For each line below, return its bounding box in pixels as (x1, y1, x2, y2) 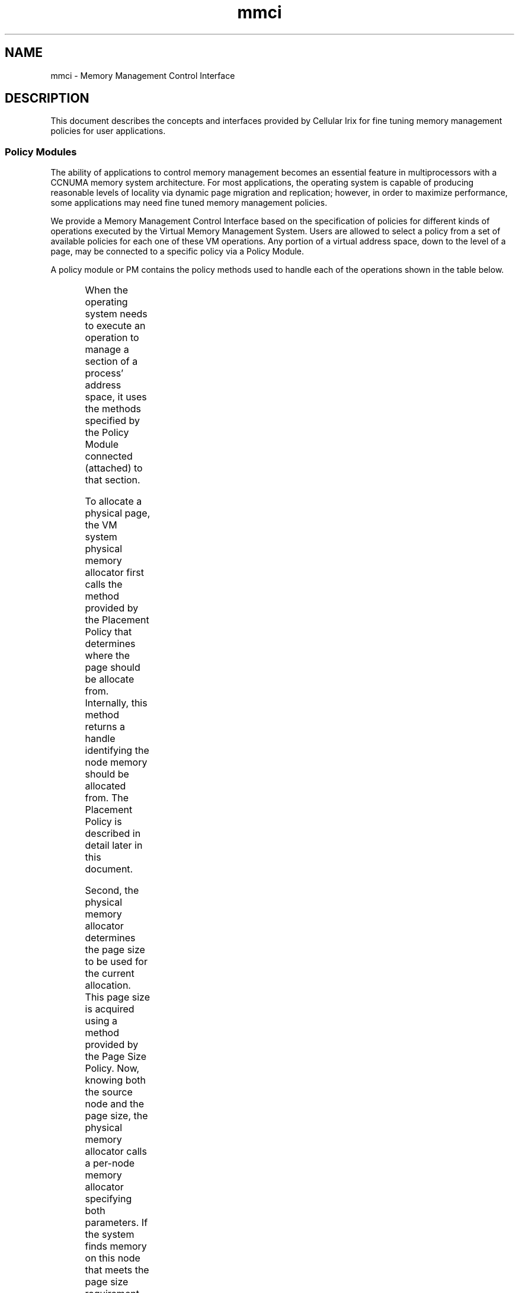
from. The (85, 792, 129, 804)
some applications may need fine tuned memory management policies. (50, 198, 328, 208)
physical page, (85, 507, 150, 520)
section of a (85, 355, 138, 368)
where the (85, 649, 130, 662)
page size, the (85, 1110, 148, 1122)
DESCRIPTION (5, 91, 89, 106)
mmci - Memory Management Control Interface (50, 70, 235, 81)
